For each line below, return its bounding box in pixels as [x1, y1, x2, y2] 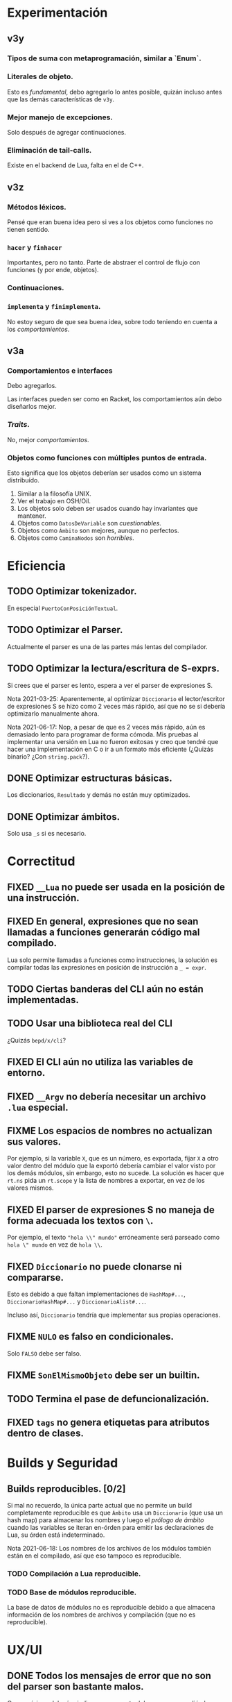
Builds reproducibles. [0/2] [7, 1483, 126, 1494]
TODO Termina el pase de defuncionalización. [7, 1393, 210, 1405]
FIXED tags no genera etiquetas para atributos [7, 1416, 210, 1428]
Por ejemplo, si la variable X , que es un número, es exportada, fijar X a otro [7, 1154, 220, 1163]
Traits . [7, 420, 30, 430]
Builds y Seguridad [7, 1456, 118, 1471]
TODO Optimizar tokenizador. [7, 585, 137, 598]
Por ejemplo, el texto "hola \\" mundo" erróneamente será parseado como [7, 1233, 220, 1242]
